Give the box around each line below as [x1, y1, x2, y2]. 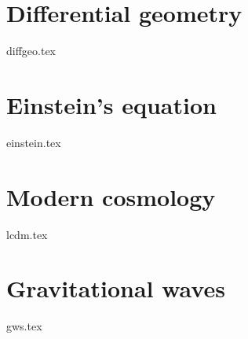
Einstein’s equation [6, 88, 217, 120]
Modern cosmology [6, 180, 216, 212]
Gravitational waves [6, 272, 225, 304]
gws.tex [6, 318, 42, 334]
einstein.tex [6, 134, 61, 150]
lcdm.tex [6, 226, 48, 242]
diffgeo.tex [6, 42, 56, 59]
